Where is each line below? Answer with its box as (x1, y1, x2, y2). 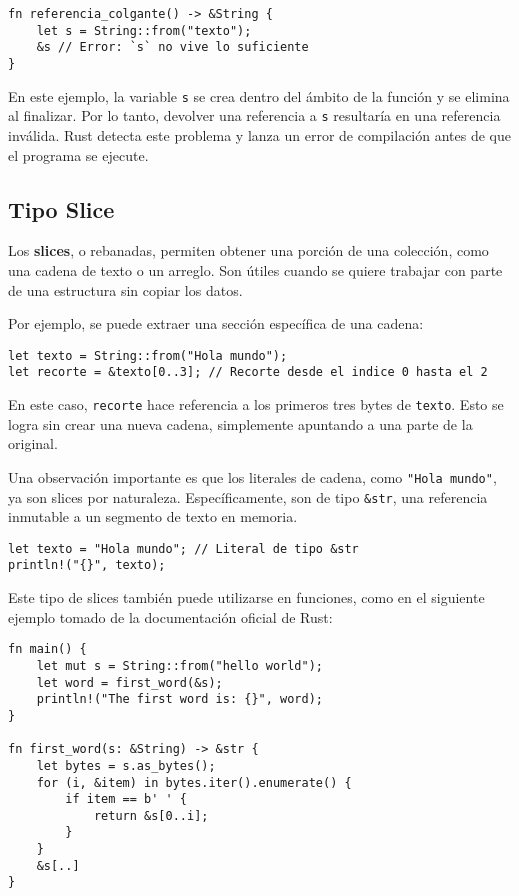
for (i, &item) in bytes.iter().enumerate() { (36, 775, 352, 790)
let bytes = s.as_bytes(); (36, 758, 216, 773)
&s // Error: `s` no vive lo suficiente (36, 40, 309, 55)
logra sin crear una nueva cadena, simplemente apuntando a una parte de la (8, 413, 473, 434)
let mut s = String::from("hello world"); (36, 658, 323, 673)
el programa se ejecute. (8, 144, 149, 165)
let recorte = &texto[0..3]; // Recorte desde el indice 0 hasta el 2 (8, 365, 488, 380)
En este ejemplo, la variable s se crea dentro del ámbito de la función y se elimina (8, 85, 510, 106)
